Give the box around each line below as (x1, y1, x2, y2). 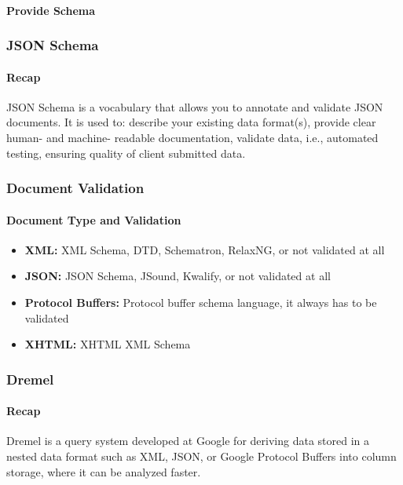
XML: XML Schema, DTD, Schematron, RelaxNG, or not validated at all (24, 241, 385, 257)
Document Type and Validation (6, 211, 181, 228)
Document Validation (6, 178, 145, 198)
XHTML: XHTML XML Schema (24, 336, 191, 352)
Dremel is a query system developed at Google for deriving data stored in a (6, 432, 369, 449)
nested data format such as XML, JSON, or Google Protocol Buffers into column (6, 448, 397, 465)
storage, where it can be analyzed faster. (6, 463, 201, 480)
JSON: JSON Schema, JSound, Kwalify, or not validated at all (24, 268, 331, 284)
